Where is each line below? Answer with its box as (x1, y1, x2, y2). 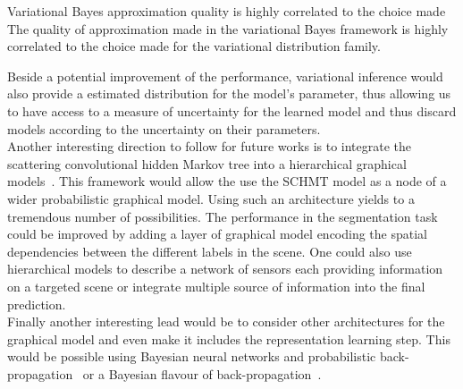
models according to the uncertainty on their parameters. (7, 119, 321, 138)
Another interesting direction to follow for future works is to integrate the (7, 137, 412, 156)
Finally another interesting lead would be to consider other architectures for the (7, 312, 445, 331)
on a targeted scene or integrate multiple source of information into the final (7, 276, 425, 295)
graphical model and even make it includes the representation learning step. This (7, 329, 450, 348)
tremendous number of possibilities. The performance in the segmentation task (7, 207, 438, 225)
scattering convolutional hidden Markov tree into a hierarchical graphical (7, 154, 407, 173)
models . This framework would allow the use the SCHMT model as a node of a (7, 172, 447, 190)
